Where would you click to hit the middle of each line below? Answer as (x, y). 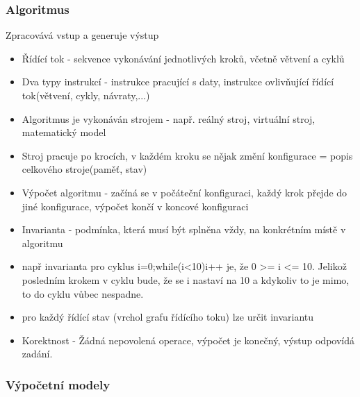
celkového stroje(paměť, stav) (84, 169)
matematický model (64, 132)
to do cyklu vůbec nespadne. (83, 293)
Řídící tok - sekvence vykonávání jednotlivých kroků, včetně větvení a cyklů (183, 58)
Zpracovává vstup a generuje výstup (82, 35)
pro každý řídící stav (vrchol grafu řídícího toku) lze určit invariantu (168, 317)
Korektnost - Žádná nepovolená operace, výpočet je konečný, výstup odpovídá (188, 340)
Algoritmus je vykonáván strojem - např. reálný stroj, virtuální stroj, (169, 118)
